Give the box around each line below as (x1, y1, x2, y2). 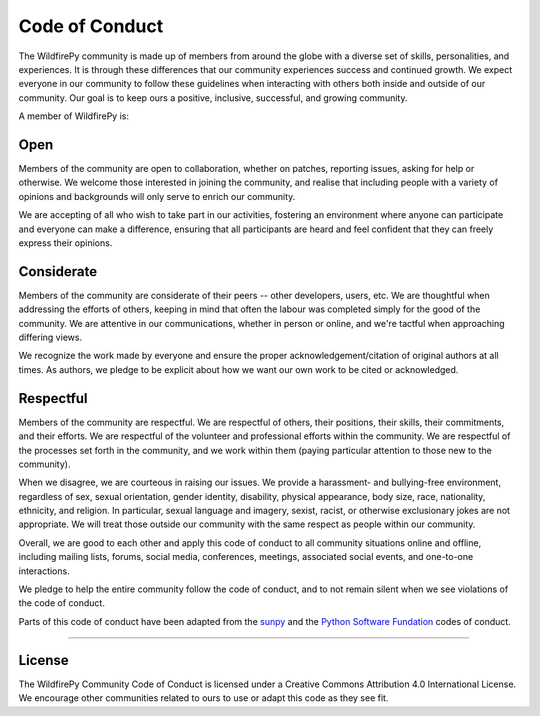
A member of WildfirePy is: (18, 110, 130, 122)
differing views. (18, 331, 83, 344)
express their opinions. (18, 236, 113, 249)
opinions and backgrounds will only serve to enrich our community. (18, 190, 296, 202)
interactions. (18, 565, 70, 577)
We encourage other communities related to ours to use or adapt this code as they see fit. (18, 692, 389, 704)
